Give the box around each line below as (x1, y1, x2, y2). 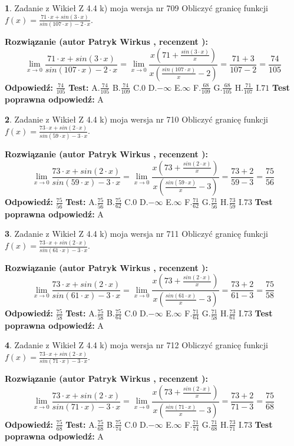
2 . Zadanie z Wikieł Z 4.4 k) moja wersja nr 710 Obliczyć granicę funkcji (5, 113, 268, 125)
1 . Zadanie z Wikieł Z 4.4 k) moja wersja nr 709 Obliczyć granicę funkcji (5, 2, 268, 14)
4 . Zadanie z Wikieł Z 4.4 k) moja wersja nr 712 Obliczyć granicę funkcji (5, 339, 268, 351)
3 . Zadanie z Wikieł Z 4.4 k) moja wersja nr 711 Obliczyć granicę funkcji (5, 227, 268, 240)
